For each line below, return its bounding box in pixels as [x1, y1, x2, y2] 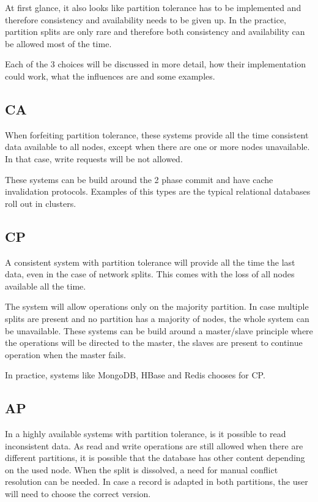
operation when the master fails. [5, 348, 126, 361]
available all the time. [5, 279, 86, 292]
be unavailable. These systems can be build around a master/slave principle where [5, 324, 313, 337]
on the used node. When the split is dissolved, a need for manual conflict [5, 463, 278, 476]
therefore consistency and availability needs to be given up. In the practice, [5, 13, 287, 26]
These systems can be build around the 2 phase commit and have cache [5, 173, 273, 185]
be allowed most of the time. [5, 37, 112, 50]
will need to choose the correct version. [5, 487, 151, 500]
